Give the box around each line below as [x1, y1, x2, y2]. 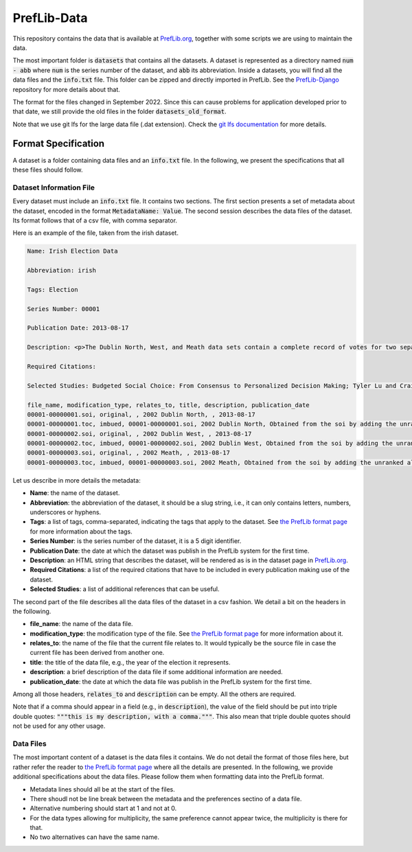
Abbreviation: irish [27, 266, 96, 275]
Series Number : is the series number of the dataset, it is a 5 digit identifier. [30, 537, 242, 545]
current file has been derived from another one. [30, 649, 165, 657]
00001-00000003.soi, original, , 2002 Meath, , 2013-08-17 [27, 449, 230, 457]
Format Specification [12, 138, 105, 150]
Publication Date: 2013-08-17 [27, 324, 129, 332]
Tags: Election [27, 286, 78, 293]
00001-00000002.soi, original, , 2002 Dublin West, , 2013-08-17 [27, 430, 252, 437]
